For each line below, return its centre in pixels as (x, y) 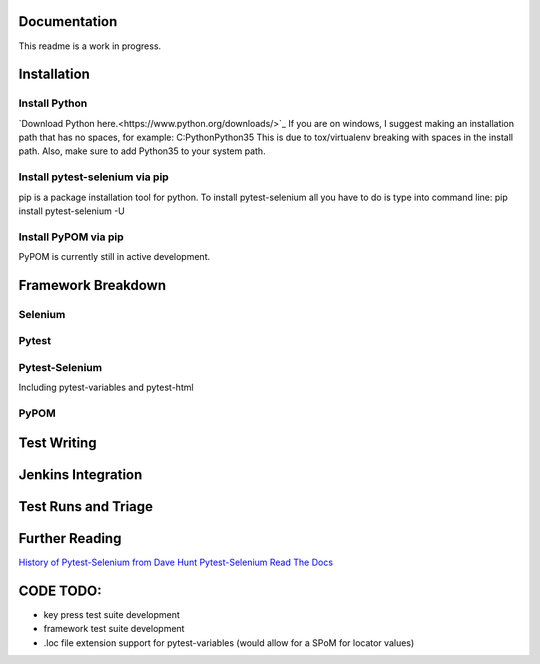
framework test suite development (114, 629)
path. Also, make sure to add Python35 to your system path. (142, 151)
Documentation (68, 21)
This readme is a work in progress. (90, 46)
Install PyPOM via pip (71, 237)
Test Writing (57, 442)
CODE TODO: (60, 590)
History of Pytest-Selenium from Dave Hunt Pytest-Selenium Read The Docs (176, 562)
